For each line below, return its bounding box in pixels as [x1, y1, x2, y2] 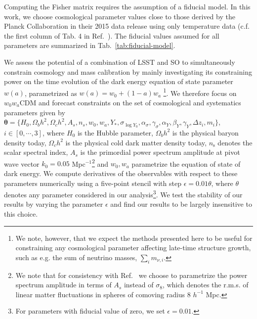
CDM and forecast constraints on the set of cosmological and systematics [19, 97, 241, 107]
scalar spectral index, [4, 147, 68, 157]
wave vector [4, 158, 40, 169]
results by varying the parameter [4, 199, 103, 209]
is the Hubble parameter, [77, 127, 153, 137]
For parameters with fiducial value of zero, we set [15, 306, 165, 316]
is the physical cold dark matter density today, [65, 137, 207, 147]
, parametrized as [24, 88, 77, 98]
